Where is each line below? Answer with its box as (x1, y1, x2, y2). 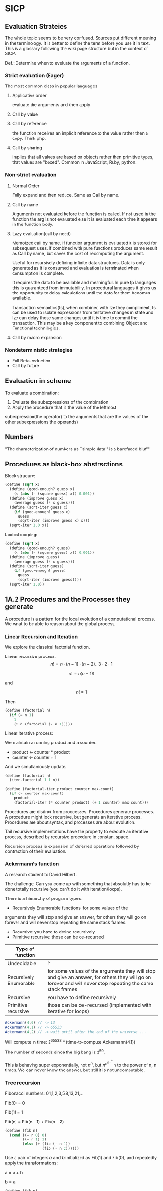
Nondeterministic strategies (5, 346, 73, 353)
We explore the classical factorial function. (5, 644, 90, 650)
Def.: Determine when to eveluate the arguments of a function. (5, 60, 130, 66)
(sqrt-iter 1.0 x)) (9, 523, 49, 528)
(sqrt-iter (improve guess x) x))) (17, 518, 90, 523)
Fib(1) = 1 (5, 1109, 23, 1115)
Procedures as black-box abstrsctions (5, 460, 123, 468)
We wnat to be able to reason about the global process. (5, 621, 116, 627)
